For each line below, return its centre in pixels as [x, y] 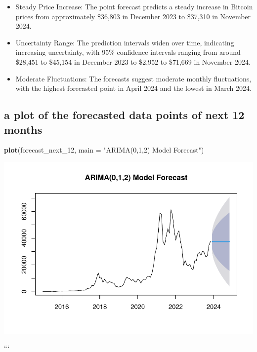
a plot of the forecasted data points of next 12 [124, 115]
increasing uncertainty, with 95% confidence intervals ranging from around [128, 52]
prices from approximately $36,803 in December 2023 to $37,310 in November [133, 16]
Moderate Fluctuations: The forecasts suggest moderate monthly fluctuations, [133, 78]
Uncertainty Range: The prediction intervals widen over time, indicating [125, 42]
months [23, 129]
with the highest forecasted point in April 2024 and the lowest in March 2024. [133, 88]
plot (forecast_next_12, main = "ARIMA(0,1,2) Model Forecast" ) [104, 150]
